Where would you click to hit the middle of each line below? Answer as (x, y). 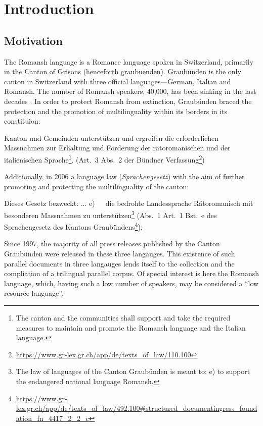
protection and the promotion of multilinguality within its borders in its (116, 111)
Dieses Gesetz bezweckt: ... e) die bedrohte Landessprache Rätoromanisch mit (129, 203)
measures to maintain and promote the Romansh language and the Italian (131, 327)
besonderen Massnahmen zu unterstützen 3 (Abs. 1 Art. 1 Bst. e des (111, 214)
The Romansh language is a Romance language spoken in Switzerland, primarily (129, 61)
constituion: (22, 121)
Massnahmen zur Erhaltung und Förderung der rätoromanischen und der (117, 148)
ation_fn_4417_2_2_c (52, 418)
